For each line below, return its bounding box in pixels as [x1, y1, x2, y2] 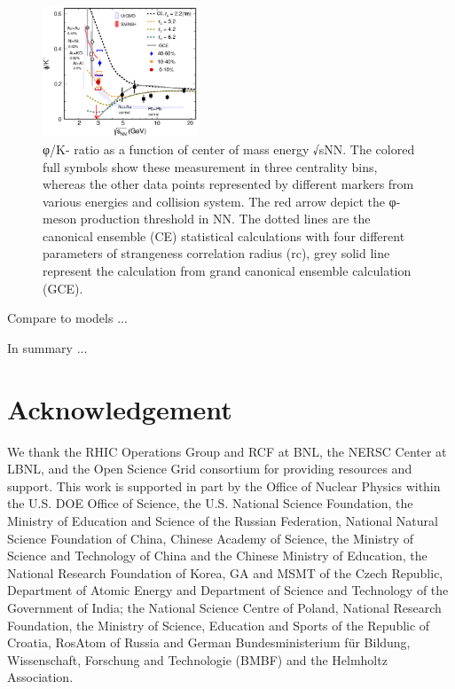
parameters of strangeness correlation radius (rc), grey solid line [43, 244, 390, 262]
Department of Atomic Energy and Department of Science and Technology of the [7, 581, 449, 599]
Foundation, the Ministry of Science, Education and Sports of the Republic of [7, 615, 430, 634]
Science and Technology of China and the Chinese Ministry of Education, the [7, 546, 428, 565]
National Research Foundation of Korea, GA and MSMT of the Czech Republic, [7, 563, 443, 582]
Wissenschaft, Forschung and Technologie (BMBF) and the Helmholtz [7, 650, 388, 669]
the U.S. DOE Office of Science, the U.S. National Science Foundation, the [7, 494, 413, 513]
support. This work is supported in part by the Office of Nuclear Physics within [7, 476, 441, 495]
